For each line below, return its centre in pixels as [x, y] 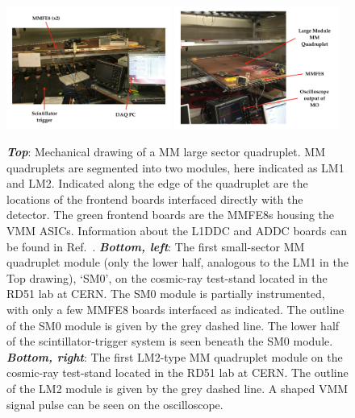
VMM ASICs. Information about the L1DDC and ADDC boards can [177, 230]
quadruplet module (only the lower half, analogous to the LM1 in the [177, 262]
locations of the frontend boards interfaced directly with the [155, 199]
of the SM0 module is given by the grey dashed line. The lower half [173, 325]
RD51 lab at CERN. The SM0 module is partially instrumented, [166, 294]
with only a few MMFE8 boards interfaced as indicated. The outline [175, 309]
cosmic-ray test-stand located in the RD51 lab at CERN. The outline [177, 372]
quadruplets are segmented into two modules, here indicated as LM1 [175, 167]
